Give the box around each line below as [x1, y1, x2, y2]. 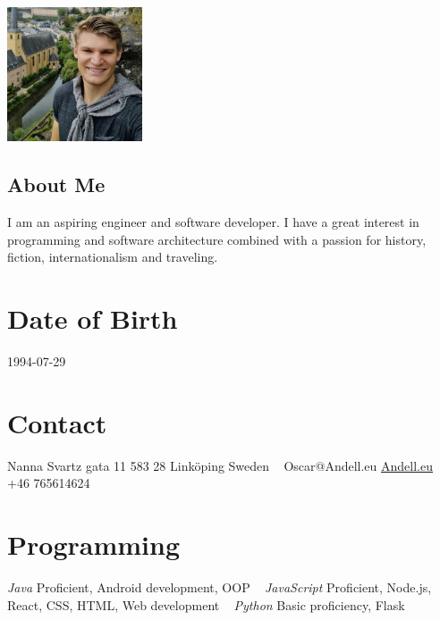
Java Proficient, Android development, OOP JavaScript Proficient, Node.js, [7, 577, 432, 596]
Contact [7, 404, 107, 440]
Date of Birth [7, 299, 178, 336]
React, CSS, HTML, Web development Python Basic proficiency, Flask [7, 595, 405, 614]
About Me [7, 171, 106, 198]
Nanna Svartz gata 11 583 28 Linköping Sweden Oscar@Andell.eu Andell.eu [7, 456, 433, 474]
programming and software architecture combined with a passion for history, [7, 230, 427, 248]
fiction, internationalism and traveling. [7, 247, 218, 266]
